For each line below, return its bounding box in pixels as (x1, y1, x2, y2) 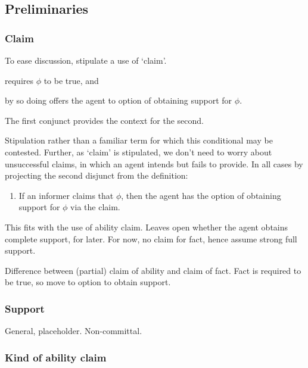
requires (5, 74, 33, 86)
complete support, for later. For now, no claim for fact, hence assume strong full (5, 232, 297, 245)
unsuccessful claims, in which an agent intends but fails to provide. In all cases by (5, 157, 303, 170)
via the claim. (70, 201, 120, 213)
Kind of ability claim (5, 350, 107, 364)
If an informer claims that (18, 189, 114, 201)
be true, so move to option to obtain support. (5, 276, 171, 288)
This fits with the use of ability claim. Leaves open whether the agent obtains (5, 220, 288, 233)
